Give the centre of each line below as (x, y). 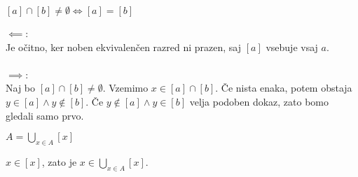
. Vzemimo (125, 88)
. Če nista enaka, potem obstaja (284, 88)
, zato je (59, 161)
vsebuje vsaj (292, 47)
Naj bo (21, 88)
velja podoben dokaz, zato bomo (259, 101)
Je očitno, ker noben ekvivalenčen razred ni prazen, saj (124, 47)
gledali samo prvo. (45, 115)
